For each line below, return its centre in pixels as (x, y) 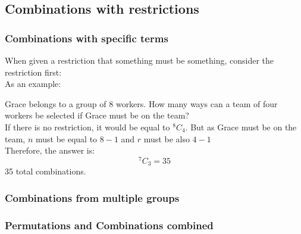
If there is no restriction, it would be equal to (87, 127)
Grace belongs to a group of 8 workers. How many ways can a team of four (141, 103)
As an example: (33, 84)
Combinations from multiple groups (92, 197)
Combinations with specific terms (87, 38)
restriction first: (33, 72)
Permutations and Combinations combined (109, 225)
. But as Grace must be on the (241, 127)
